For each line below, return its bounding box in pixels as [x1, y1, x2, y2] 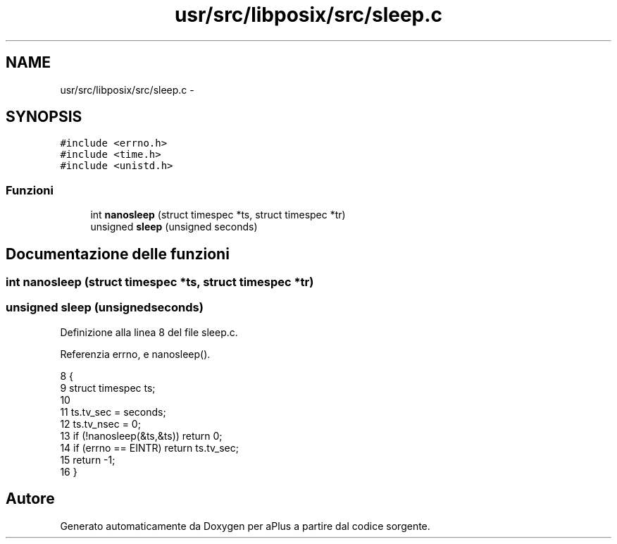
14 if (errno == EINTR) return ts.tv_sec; [60, 441, 239, 454]
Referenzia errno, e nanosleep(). [60, 347, 211, 360]
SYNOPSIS [6, 108, 82, 126]
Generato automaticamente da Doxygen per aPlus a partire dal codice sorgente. [60, 519, 430, 532]
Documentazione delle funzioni [6, 245, 230, 263]
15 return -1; [60, 453, 116, 466]
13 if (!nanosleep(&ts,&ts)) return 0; [60, 429, 223, 442]
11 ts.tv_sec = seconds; [60, 405, 166, 418]
